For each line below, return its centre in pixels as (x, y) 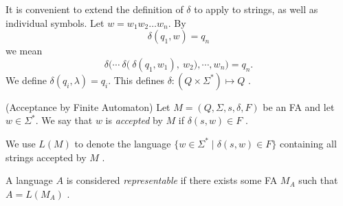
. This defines (136, 80)
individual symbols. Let (55, 22)
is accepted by (134, 120)
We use (21, 143)
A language (29, 180)
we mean (24, 51)
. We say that (64, 120)
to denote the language (123, 143)
